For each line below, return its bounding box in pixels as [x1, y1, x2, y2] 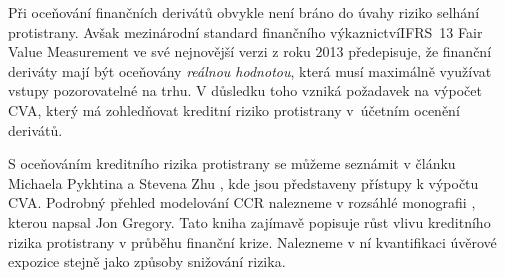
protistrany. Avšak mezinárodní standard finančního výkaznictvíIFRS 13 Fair [8, 21, 483, 42]
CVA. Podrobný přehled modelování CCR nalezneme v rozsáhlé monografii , [8, 192, 476, 213]
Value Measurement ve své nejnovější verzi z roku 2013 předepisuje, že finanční [8, 41, 492, 62]
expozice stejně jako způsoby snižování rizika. [8, 251, 286, 272]
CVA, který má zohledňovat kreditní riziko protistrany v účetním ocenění [8, 99, 460, 120]
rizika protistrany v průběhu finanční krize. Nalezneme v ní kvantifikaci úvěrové [8, 231, 497, 252]
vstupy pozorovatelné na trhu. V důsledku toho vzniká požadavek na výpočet [8, 80, 482, 101]
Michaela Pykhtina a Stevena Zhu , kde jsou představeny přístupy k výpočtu [8, 172, 479, 193]
